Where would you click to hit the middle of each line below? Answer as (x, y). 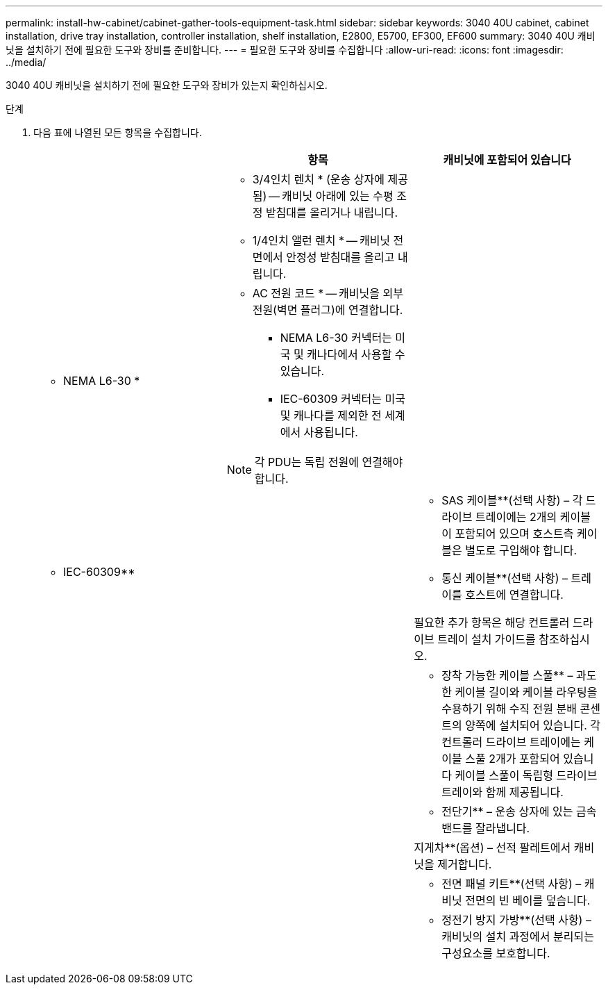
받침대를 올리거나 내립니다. (332, 213)
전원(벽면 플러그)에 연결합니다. (328, 310)
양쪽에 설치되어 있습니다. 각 (533, 725)
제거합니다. (465, 864)
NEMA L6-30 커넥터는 (336, 338)
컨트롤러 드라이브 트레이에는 (511, 742)
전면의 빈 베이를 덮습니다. (528, 900)
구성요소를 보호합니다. (496, 953)
